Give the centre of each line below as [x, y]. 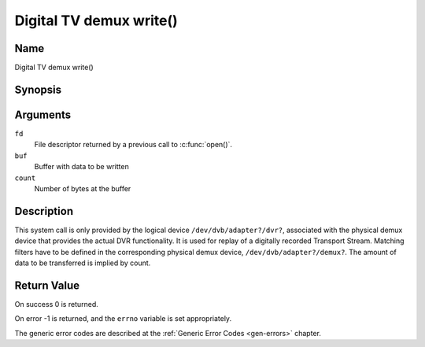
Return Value [47, 285]
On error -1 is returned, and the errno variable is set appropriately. [123, 319]
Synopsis [38, 89]
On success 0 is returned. [56, 304]
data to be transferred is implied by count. [83, 263]
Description [44, 211]
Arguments [43, 114]
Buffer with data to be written [81, 167]
